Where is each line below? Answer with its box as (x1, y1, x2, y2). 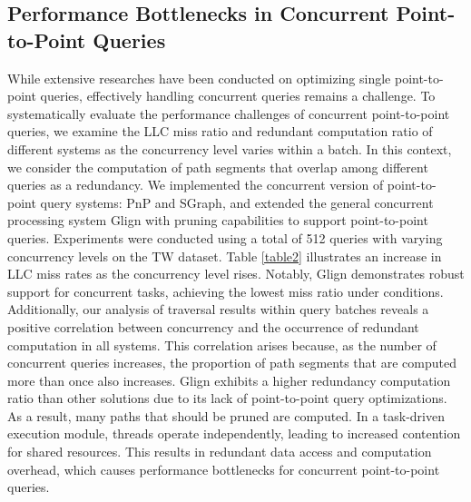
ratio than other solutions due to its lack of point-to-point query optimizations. (7, 389, 447, 408)
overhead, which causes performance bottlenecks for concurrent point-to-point (7, 459, 440, 478)
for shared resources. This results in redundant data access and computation (7, 442, 432, 461)
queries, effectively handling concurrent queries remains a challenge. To (40, 86, 436, 105)
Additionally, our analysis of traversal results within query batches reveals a (7, 300, 429, 319)
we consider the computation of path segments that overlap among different (7, 157, 428, 176)
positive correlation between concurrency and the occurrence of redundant (7, 317, 419, 336)
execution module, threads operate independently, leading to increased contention (7, 424, 461, 443)
